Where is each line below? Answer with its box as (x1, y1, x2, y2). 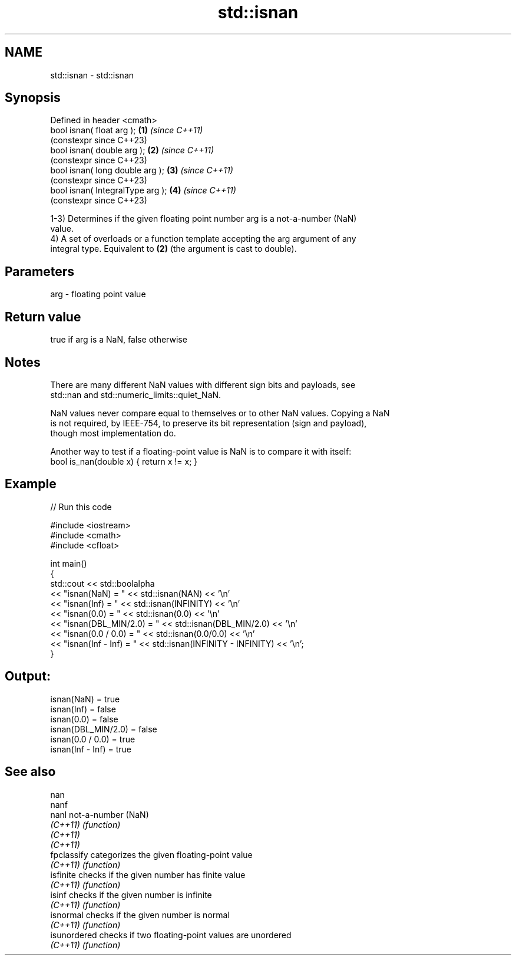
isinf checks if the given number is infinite (50, 889, 212, 900)
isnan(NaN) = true (50, 693, 120, 704)
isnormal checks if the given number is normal (50, 909, 230, 920)
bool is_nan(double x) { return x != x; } (50, 456, 198, 466)
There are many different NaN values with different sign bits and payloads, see (50, 379, 356, 390)
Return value (5, 309, 81, 324)
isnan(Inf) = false (50, 703, 116, 714)
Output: (5, 669, 51, 684)
